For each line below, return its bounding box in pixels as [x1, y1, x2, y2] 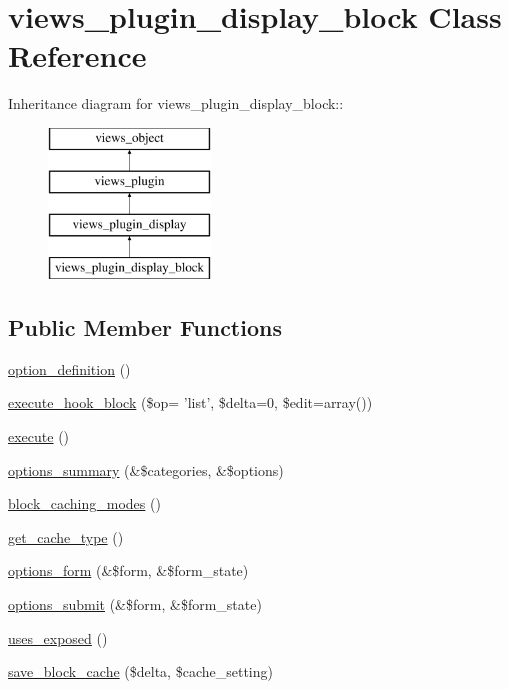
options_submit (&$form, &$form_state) [8, 594, 262, 615]
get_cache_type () [8, 526, 124, 547]
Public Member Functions [8, 312, 282, 343]
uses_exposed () [8, 627, 108, 648]
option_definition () [8, 358, 131, 379]
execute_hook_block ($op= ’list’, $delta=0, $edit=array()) [8, 392, 373, 413]
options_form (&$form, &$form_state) [8, 560, 249, 581]
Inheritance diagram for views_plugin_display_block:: [8, 93, 344, 114]
